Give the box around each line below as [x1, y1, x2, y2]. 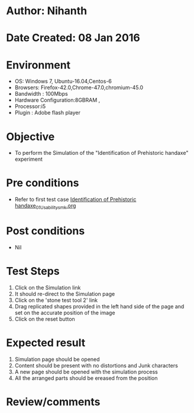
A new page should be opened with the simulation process [14, 368, 158, 375]
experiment [14, 155, 43, 163]
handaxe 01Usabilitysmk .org [14, 202, 76, 210]
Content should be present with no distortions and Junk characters [14, 362, 179, 369]
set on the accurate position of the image [14, 309, 115, 316]
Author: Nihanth [6, 4, 88, 18]
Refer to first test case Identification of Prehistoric [14, 196, 137, 203]
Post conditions [6, 225, 85, 238]
